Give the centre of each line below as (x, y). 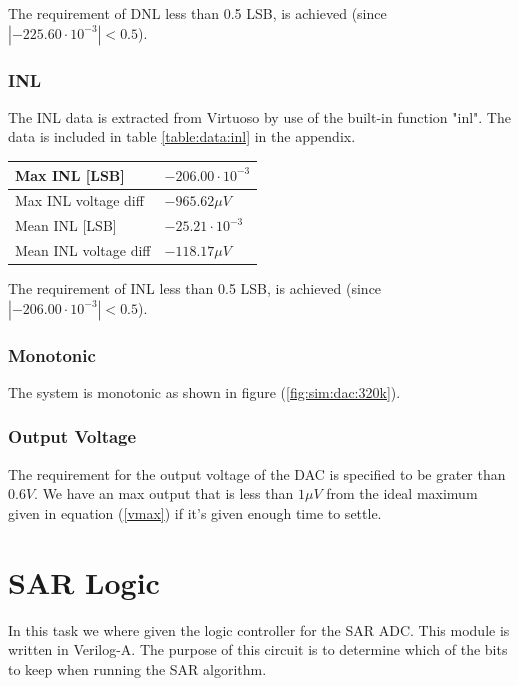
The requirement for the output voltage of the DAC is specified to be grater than (257, 473)
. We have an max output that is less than (164, 493)
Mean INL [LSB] (66, 225)
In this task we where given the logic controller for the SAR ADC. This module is (259, 629)
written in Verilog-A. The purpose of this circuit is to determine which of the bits (258, 649)
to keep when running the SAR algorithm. (137, 668)
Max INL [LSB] (70, 174)
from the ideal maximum (402, 493)
